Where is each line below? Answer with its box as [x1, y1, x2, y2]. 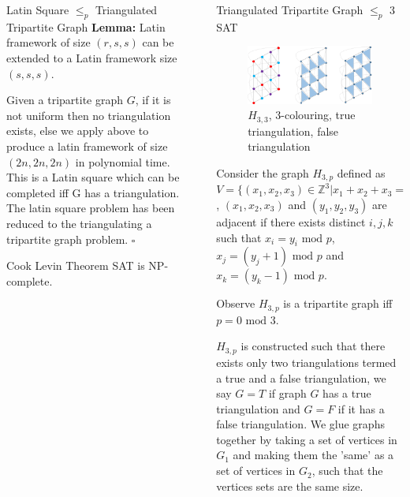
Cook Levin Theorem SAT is [6, 257, 145, 274]
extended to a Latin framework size [6, 49, 177, 65]
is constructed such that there [240, 338, 386, 354]
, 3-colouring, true [268, 106, 356, 123]
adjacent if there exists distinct [216, 214, 366, 230]
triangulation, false [248, 122, 339, 139]
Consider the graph [216, 164, 309, 181]
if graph [268, 385, 307, 402]
